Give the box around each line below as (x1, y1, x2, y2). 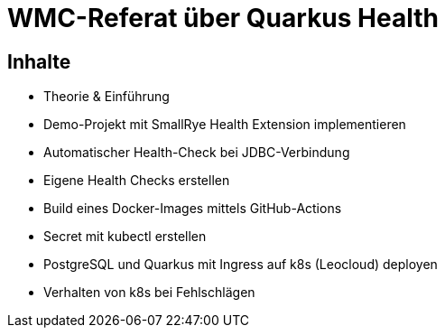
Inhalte (7, 50, 71, 73)
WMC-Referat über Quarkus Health (7, 3, 439, 33)
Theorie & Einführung (43, 88, 170, 105)
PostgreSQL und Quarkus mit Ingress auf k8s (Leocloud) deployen (43, 256, 438, 273)
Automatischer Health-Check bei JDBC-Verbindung (43, 144, 350, 161)
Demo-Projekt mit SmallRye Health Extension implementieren (43, 116, 406, 133)
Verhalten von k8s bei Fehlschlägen (43, 284, 255, 301)
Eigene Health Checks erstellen (43, 172, 230, 189)
